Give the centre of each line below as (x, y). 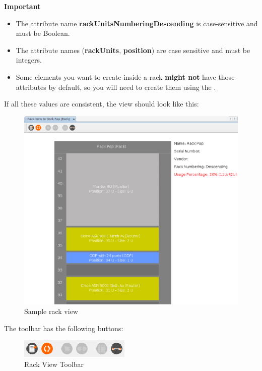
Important (22, 6)
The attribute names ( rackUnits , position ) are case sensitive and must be (133, 50)
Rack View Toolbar (54, 364)
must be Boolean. (43, 33)
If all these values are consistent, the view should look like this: (102, 104)
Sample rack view (51, 311)
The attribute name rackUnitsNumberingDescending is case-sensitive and (137, 23)
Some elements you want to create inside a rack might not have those (125, 76)
